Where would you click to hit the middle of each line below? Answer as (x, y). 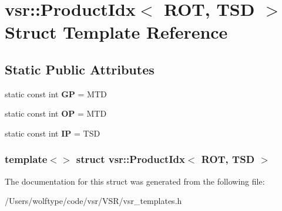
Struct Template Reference (116, 32)
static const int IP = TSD (53, 133)
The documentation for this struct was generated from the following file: (135, 181)
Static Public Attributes (80, 69)
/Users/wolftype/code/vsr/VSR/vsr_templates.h (93, 201)
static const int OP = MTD (56, 113)
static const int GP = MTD (56, 93)
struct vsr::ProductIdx (130, 159)
